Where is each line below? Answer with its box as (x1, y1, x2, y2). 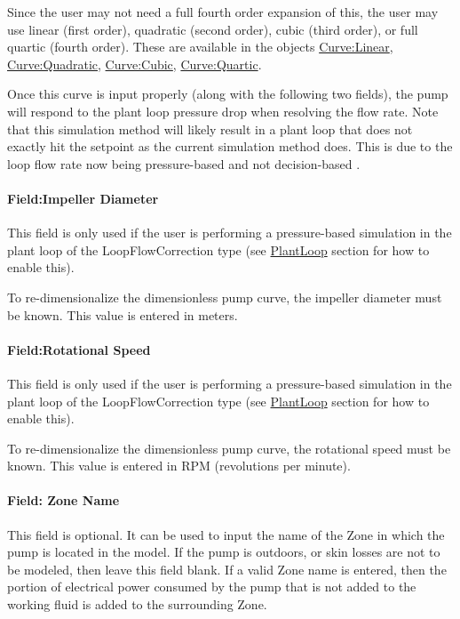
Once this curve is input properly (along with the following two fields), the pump (7, 84, 448, 103)
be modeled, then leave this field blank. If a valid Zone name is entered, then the (7, 559, 447, 578)
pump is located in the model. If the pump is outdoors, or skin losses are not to (7, 543, 440, 561)
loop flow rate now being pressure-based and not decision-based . (7, 154, 361, 173)
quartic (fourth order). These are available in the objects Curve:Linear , (7, 37, 393, 56)
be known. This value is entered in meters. (7, 305, 238, 324)
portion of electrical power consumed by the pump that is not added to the (7, 577, 416, 596)
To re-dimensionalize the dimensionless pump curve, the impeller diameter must (7, 287, 442, 306)
